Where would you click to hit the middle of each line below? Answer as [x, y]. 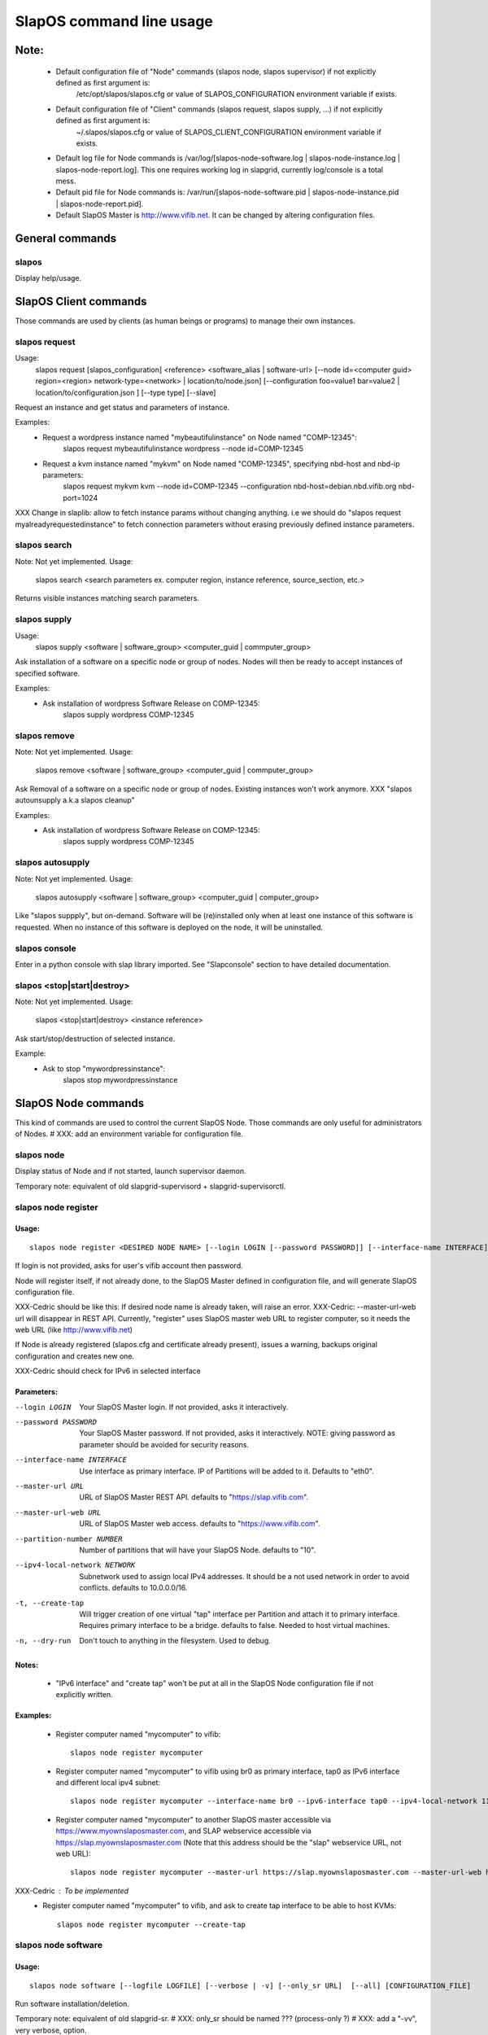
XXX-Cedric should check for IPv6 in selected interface [108, 1371]
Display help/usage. [48, 278]
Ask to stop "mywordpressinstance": [104, 1068]
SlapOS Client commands [81, 302]
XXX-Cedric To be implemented [72, 1891]
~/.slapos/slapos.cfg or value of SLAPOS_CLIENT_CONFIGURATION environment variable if [229, 132]
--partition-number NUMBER [69, 1539]
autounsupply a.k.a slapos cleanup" [75, 800]
